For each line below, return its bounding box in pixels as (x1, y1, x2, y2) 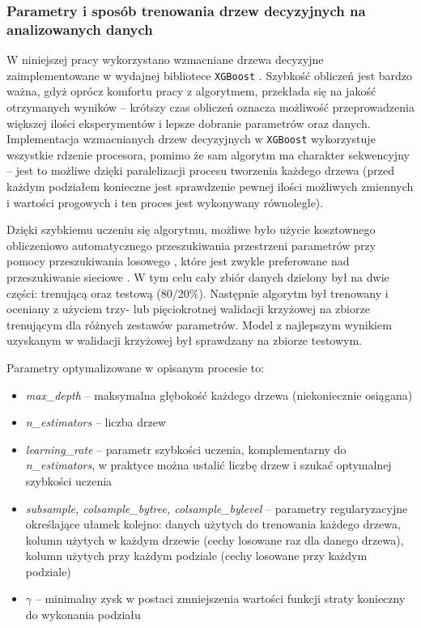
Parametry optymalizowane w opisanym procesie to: (6, 359, 265, 376)
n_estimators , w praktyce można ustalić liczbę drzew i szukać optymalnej (25, 456, 392, 473)
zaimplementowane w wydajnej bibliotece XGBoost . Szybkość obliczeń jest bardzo (6, 66, 413, 83)
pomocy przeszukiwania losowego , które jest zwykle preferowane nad (6, 252, 350, 269)
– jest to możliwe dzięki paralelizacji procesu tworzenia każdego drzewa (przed (6, 162, 395, 179)
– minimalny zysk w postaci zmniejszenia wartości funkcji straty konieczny (35, 590, 406, 607)
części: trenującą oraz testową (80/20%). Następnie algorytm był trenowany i (6, 284, 389, 301)
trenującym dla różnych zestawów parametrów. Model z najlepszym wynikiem (6, 316, 392, 333)
